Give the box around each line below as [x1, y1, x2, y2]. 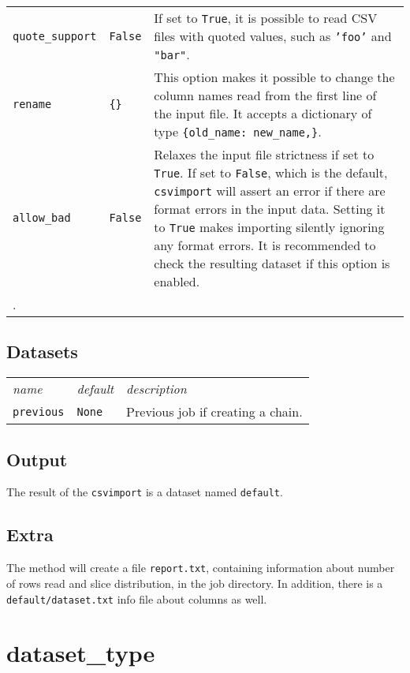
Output [6, 447, 68, 471]
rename [13, 98, 52, 110]
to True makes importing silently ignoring [154, 218, 385, 236]
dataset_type [6, 637, 155, 669]
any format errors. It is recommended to [154, 236, 376, 254]
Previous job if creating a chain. [126, 402, 303, 421]
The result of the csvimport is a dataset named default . [6, 484, 283, 500]
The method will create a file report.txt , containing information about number [6, 559, 395, 576]
